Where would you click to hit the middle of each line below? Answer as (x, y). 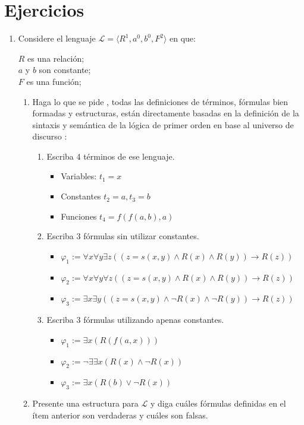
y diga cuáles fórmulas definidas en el (218, 403)
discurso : (50, 136)
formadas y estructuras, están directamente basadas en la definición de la (166, 113)
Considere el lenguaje (57, 38)
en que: (183, 38)
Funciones (79, 216)
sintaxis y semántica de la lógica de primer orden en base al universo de (163, 124)
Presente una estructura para (85, 403)
